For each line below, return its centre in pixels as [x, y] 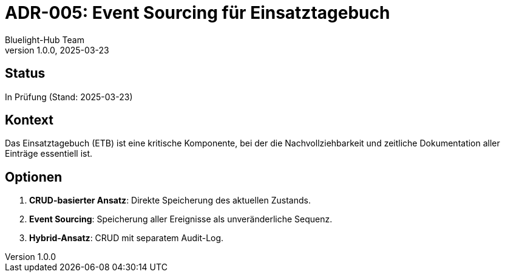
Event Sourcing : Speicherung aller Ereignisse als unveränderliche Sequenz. [181, 219]
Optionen [34, 177]
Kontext [29, 120]
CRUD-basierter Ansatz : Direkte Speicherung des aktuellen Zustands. [170, 200]
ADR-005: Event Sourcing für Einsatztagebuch [198, 13]
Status [25, 74]
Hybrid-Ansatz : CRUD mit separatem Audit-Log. [127, 238]
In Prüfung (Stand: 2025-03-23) [69, 97]
